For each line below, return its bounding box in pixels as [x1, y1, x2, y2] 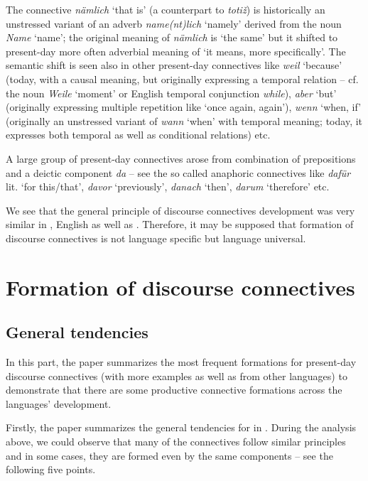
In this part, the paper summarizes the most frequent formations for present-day [6, 355, 357, 369]
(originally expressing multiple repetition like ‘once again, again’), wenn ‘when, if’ [6, 99, 362, 114]
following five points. [6, 462, 96, 477]
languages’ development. [6, 396, 112, 411]
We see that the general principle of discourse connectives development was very [6, 202, 355, 217]
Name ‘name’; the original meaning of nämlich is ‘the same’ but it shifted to [6, 30, 338, 45]
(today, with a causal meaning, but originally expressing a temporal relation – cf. [6, 71, 359, 86]
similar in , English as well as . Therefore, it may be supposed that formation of [6, 217, 354, 232]
